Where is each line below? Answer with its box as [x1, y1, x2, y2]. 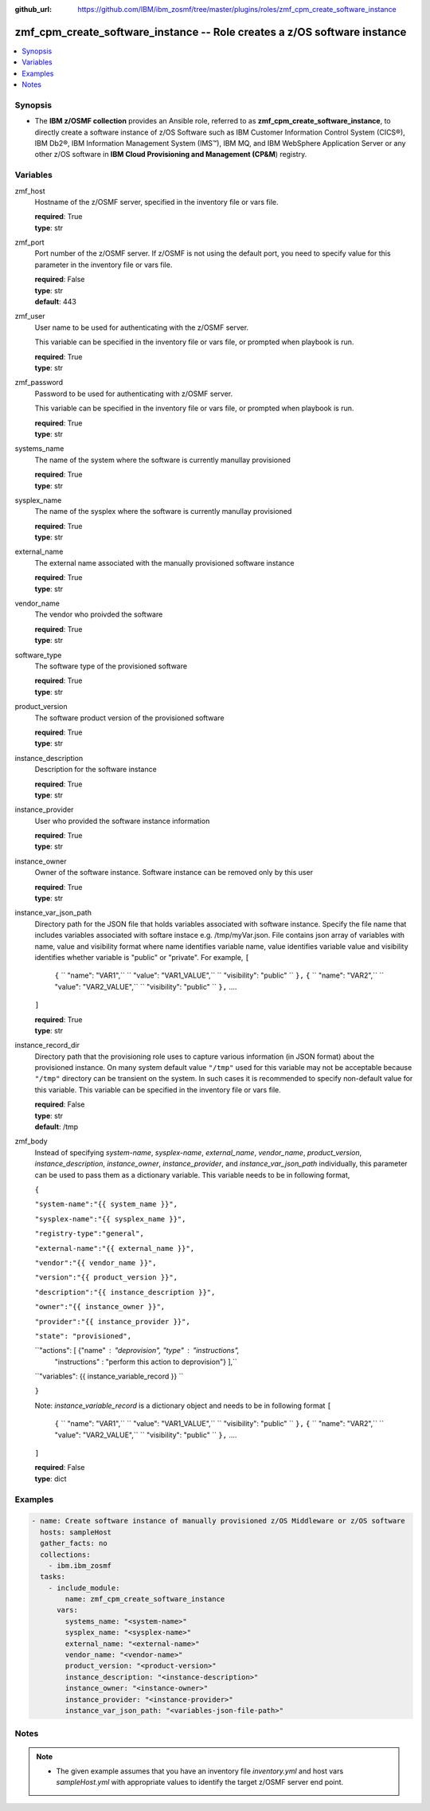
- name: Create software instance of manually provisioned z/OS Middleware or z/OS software [31, 1516, 405, 1526]
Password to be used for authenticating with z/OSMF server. [34, 389, 233, 398]
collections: [40, 1550, 91, 1559]
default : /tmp [34, 1122, 79, 1131]
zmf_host [14, 186, 45, 195]
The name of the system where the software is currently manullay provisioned [34, 455, 291, 465]
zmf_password [14, 378, 64, 387]
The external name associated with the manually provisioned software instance [34, 558, 295, 567]
